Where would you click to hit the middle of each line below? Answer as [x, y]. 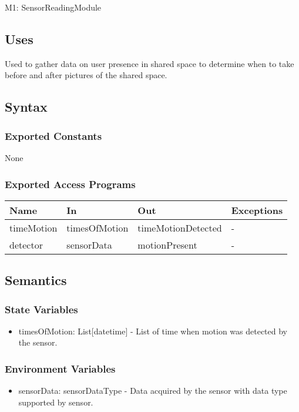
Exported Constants [53, 135]
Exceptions [257, 210]
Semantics [36, 280]
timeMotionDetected [180, 227]
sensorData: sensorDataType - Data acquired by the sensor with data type [153, 391]
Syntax [26, 107]
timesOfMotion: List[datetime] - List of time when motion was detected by [153, 331]
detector [26, 244]
